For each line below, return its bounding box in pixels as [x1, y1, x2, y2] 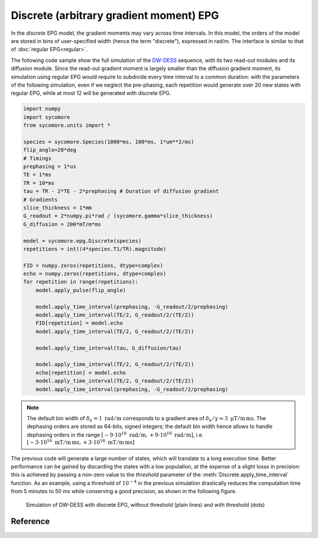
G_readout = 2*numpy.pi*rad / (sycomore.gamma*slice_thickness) [23, 213, 213, 219]
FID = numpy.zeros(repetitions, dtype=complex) [23, 262, 163, 269]
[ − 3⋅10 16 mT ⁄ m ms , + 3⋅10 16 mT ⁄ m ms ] [26, 438, 135, 446]
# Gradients [23, 196, 58, 203]
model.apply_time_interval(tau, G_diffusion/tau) [35, 345, 182, 351]
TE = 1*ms [23, 171, 52, 178]
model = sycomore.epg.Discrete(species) [23, 237, 141, 244]
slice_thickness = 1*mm [23, 204, 92, 211]
